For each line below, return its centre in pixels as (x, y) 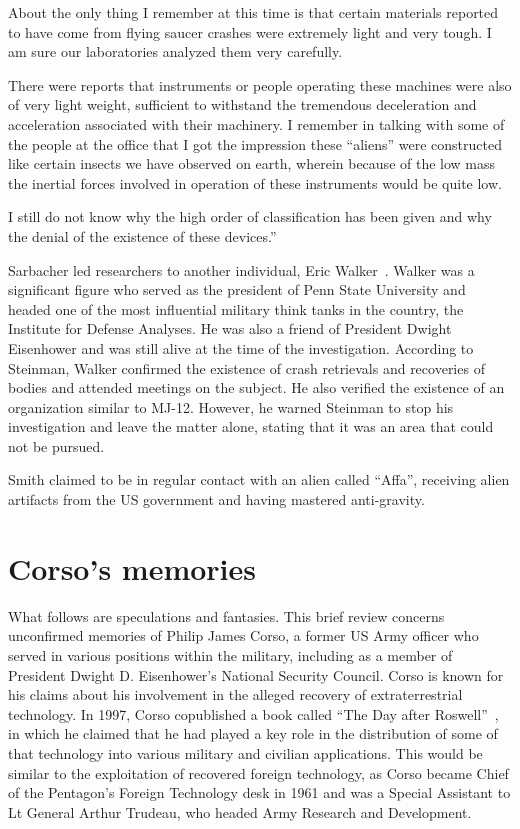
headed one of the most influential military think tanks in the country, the (236, 308)
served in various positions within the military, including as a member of (230, 654)
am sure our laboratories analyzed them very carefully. (175, 51)
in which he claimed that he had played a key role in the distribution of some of (253, 733)
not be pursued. (56, 445)
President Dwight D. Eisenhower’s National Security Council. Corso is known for (256, 674)
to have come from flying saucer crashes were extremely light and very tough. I (250, 31)
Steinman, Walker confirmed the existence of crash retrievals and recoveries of (246, 367)
